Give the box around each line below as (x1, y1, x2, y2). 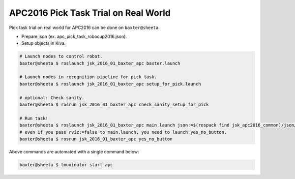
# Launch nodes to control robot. (19, 54, 103, 59)
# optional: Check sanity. (19, 95, 85, 100)
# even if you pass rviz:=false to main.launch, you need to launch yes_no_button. (19, 129, 227, 135)
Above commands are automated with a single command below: (9, 149, 140, 154)
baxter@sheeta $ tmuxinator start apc (19, 162, 113, 167)
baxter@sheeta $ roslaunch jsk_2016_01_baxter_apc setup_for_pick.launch (19, 81, 201, 87)
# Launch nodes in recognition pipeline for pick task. (19, 74, 157, 80)
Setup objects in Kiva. (21, 40, 66, 46)
